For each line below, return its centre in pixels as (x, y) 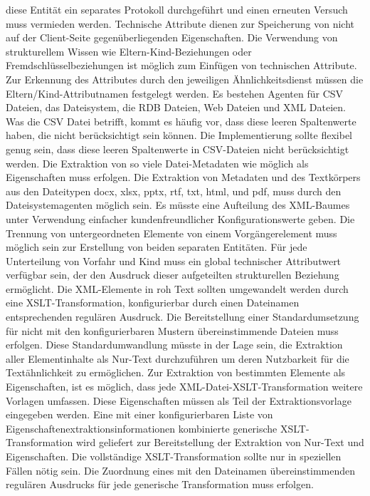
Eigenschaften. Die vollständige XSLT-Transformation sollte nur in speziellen (174, 456)
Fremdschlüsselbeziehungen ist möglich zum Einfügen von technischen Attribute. (181, 65)
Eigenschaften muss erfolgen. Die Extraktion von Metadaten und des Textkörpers (183, 177)
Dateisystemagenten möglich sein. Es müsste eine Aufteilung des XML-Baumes (178, 205)
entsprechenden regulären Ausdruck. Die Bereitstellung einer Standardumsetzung (183, 317)
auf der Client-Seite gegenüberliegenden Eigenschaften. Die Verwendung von (172, 37)
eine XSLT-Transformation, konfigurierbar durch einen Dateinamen (153, 303)
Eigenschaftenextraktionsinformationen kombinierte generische (142, 428)
